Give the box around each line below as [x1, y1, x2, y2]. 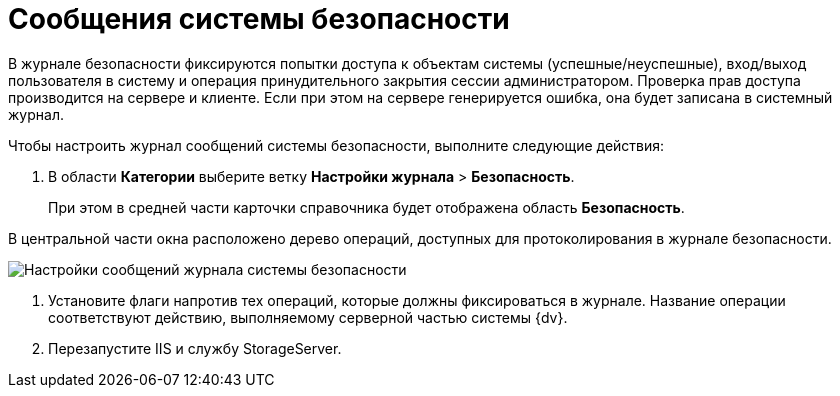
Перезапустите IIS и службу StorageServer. [48, 339, 342, 357]
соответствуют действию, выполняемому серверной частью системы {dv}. [48, 308, 568, 326]
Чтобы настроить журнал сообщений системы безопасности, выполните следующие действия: [8, 136, 665, 154]
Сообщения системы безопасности [8, 2, 510, 36]
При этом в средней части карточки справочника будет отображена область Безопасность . [48, 198, 685, 216]
